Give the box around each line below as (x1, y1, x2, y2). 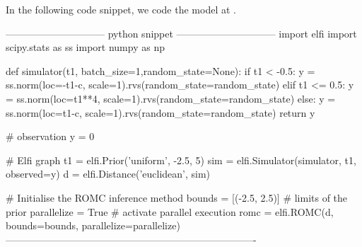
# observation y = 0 (6, 129, 95, 144)
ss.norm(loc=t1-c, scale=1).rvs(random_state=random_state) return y (6, 105, 315, 120)
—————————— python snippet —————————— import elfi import (6, 25, 357, 40)
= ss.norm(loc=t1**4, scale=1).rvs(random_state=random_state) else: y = (6, 91, 336, 105)
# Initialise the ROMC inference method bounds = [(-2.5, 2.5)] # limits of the (6, 190, 348, 205)
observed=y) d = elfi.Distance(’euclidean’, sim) (6, 166, 211, 181)
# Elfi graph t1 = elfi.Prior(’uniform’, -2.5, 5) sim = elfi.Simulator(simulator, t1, (6, 152, 356, 167)
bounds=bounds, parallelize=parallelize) (6, 218, 180, 233)
